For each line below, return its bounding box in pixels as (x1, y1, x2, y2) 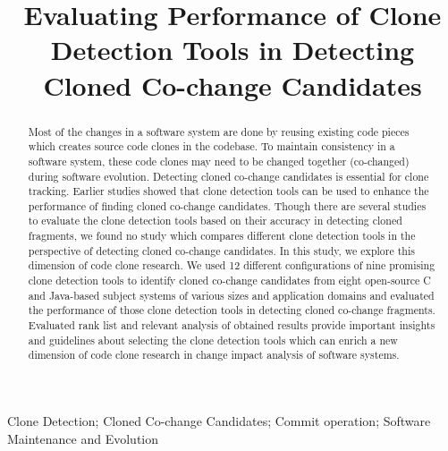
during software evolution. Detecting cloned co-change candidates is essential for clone (28, 168, 429, 183)
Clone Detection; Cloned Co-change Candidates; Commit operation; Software (7, 412, 431, 430)
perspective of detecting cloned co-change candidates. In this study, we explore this (28, 243, 415, 258)
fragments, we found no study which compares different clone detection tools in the (28, 228, 416, 243)
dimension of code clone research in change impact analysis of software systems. (28, 347, 400, 362)
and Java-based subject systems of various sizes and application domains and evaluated (28, 287, 435, 302)
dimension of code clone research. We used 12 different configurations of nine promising (28, 258, 435, 273)
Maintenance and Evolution (7, 429, 159, 447)
